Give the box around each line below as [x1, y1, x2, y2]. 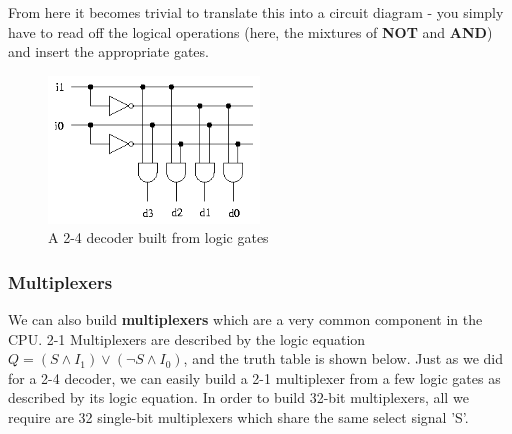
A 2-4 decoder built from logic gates [48, 227, 269, 248]
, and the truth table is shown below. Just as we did [183, 348, 504, 369]
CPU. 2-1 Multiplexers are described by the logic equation [8, 328, 366, 349]
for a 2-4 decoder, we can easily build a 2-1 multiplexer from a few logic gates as [8, 367, 501, 388]
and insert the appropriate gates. [8, 41, 209, 62]
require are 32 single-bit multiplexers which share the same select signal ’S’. [8, 407, 469, 428]
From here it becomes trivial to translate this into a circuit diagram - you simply [8, 2, 504, 22]
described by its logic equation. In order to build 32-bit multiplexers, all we [8, 387, 469, 408]
